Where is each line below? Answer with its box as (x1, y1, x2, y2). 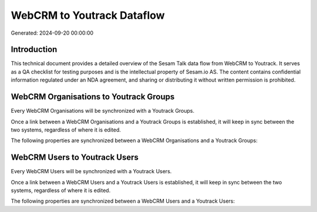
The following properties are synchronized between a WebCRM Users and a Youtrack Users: (11, 197, 235, 205)
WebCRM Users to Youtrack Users (11, 153, 139, 163)
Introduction (11, 45, 58, 55)
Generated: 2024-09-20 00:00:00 (11, 29, 94, 36)
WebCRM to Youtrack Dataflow (11, 9, 165, 22)
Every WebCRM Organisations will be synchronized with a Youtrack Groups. (11, 107, 195, 115)
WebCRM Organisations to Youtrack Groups (11, 92, 175, 102)
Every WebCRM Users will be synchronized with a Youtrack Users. (11, 168, 172, 175)
